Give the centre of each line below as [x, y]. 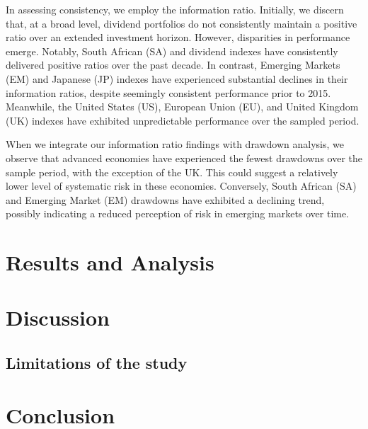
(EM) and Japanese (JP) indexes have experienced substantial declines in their [177, 78]
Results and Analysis [110, 262]
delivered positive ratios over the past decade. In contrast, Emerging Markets [173, 65]
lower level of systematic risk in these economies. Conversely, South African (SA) [181, 186]
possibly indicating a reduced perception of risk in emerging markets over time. [178, 213]
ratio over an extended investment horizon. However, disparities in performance [178, 37]
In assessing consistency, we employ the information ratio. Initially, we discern [175, 9]
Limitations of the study [97, 363]
